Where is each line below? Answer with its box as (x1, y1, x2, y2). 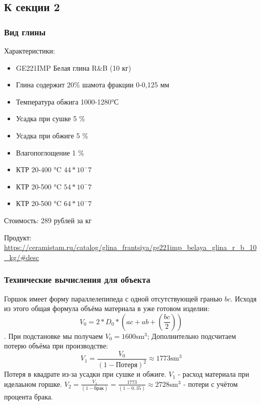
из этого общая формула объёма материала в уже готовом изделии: (4, 303, 210, 314)
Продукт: (4, 232, 32, 242)
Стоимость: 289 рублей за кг (4, 215, 92, 225)
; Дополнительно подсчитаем (147, 330, 236, 341)
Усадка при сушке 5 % (16, 113, 85, 124)
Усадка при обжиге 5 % (16, 130, 88, 140)
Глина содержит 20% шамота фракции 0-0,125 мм (16, 79, 170, 90)
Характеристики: (4, 45, 55, 56)
